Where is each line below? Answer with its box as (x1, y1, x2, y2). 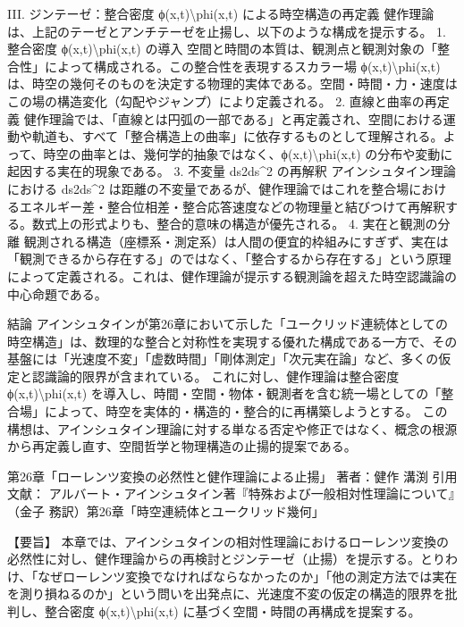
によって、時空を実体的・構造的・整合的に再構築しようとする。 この (44, 402, 448, 421)
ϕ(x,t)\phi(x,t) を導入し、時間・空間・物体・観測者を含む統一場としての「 (7, 384, 442, 403)
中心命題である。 (7, 284, 107, 303)
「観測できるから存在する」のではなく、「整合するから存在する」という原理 (7, 249, 451, 268)
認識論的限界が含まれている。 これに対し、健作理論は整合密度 (31, 366, 400, 385)
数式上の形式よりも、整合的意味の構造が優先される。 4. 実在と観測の (31, 214, 438, 233)
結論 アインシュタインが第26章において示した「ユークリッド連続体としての (7, 314, 449, 333)
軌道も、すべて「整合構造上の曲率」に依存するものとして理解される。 (31, 127, 443, 146)
